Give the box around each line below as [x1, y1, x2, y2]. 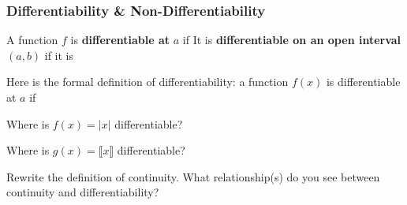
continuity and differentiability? [6, 184, 159, 200]
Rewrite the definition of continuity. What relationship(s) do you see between [6, 168, 380, 184]
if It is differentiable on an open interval [182, 32, 401, 48]
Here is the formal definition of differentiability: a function [6, 73, 289, 90]
